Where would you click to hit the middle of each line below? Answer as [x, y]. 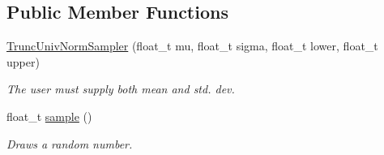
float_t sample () [49, 116]
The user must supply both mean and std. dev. [121, 89]
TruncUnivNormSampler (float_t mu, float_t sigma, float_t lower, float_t [192, 46]
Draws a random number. [70, 143]
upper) [23, 61]
